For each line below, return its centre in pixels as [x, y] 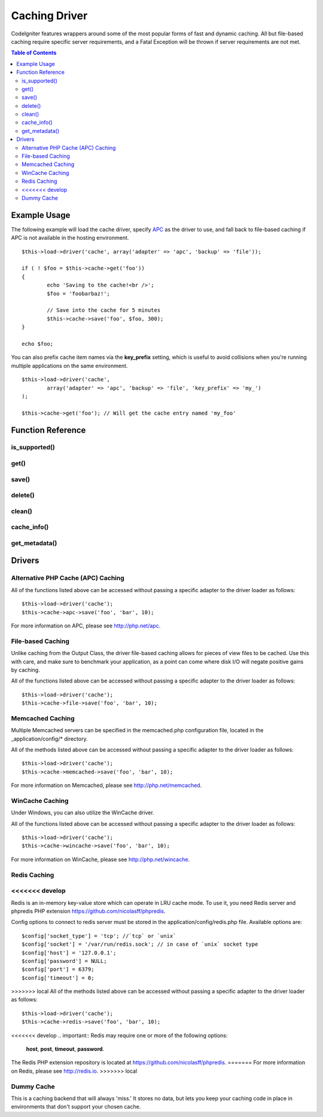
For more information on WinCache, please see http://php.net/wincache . [100, 859]
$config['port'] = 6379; [58, 970]
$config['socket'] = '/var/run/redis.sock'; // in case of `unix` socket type [140, 944]
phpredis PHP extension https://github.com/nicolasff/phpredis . [88, 911]
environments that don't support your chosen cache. [76, 1107]
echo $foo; [38, 344]
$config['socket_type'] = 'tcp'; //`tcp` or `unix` [99, 936]
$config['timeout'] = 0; [58, 978]
